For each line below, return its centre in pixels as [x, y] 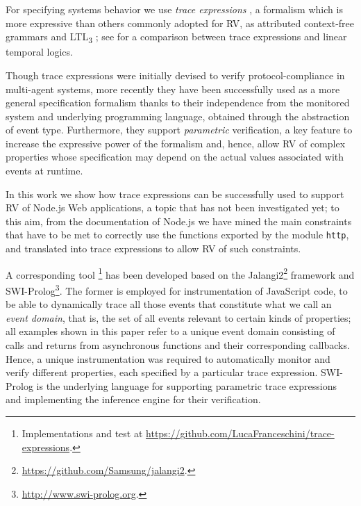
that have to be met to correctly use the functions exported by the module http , [177, 235]
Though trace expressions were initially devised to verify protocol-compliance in [175, 75]
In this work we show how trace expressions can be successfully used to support [175, 194]
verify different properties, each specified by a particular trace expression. [162, 372]
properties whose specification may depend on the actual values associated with [175, 157]
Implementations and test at [82, 433]
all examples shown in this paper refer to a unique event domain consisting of [170, 331]
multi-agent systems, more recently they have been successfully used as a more [173, 89]
